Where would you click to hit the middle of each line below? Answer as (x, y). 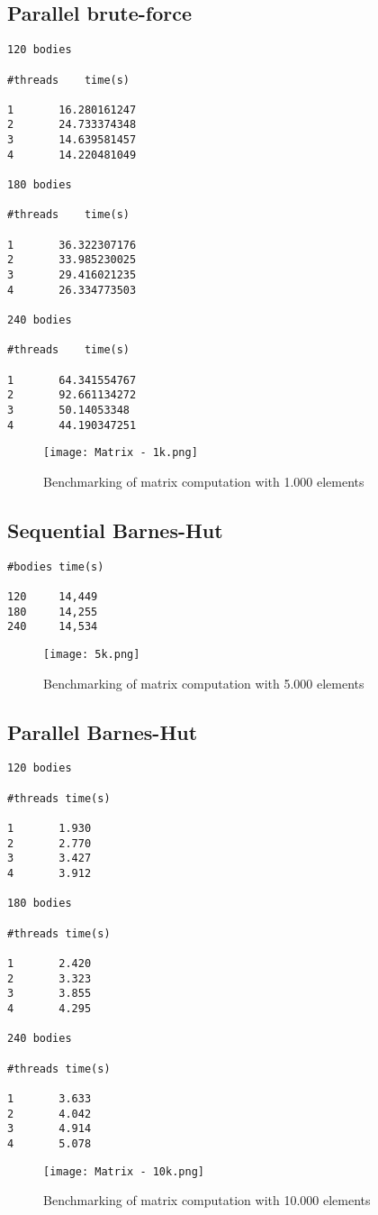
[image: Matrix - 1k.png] (121, 453)
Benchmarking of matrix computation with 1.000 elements (204, 481)
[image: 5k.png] (92, 654)
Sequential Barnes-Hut (115, 530)
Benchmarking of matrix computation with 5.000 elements (204, 683)
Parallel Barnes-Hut (103, 731)
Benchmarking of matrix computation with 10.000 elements (207, 1200)
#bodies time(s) (56, 566)
